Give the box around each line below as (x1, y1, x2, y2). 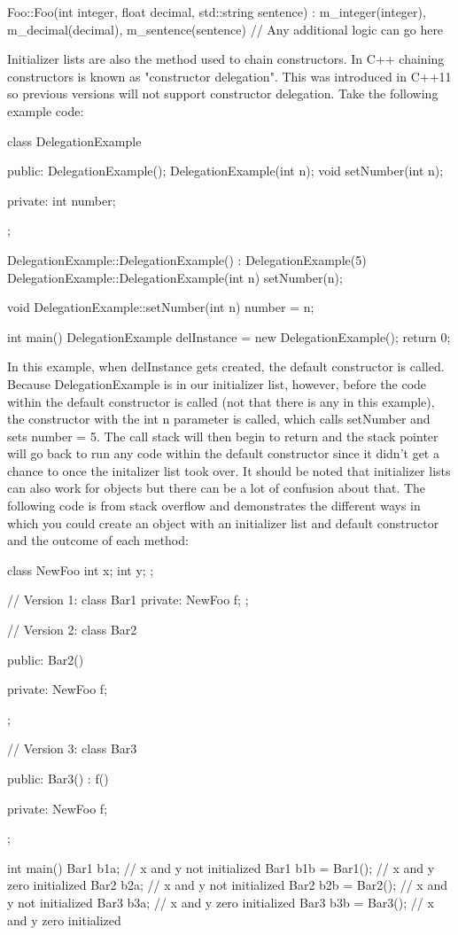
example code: (7, 101, 84, 120)
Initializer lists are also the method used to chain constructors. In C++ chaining (7, 50, 445, 68)
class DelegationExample (7, 131, 142, 150)
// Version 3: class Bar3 (7, 739, 137, 758)
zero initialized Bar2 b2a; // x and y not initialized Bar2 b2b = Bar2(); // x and (7, 876, 447, 894)
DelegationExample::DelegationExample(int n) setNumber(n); (7, 268, 343, 286)
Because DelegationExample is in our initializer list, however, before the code (7, 374, 427, 393)
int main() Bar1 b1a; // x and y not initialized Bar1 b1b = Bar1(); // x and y (7, 858, 435, 877)
